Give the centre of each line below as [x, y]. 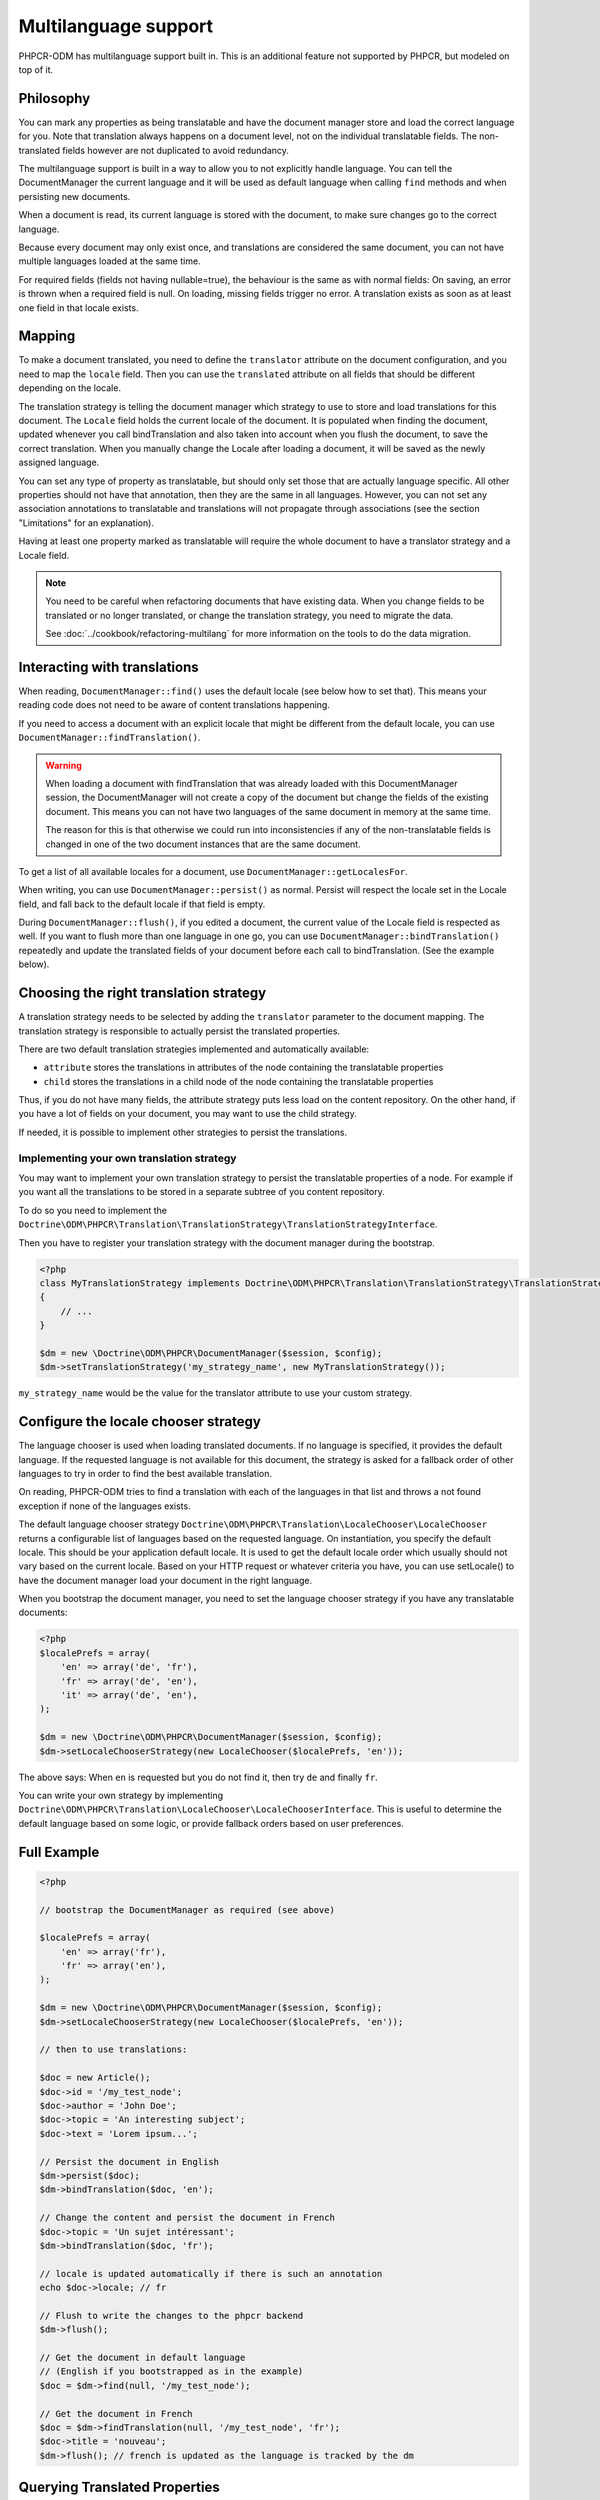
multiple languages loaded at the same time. [109, 261]
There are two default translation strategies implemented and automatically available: [194, 1049]
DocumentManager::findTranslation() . [109, 737]
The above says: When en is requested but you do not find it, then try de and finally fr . [198, 1777]
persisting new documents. [74, 196]
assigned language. [59, 462]
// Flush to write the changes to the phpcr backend [171, 2315]
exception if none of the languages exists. [104, 1506]
